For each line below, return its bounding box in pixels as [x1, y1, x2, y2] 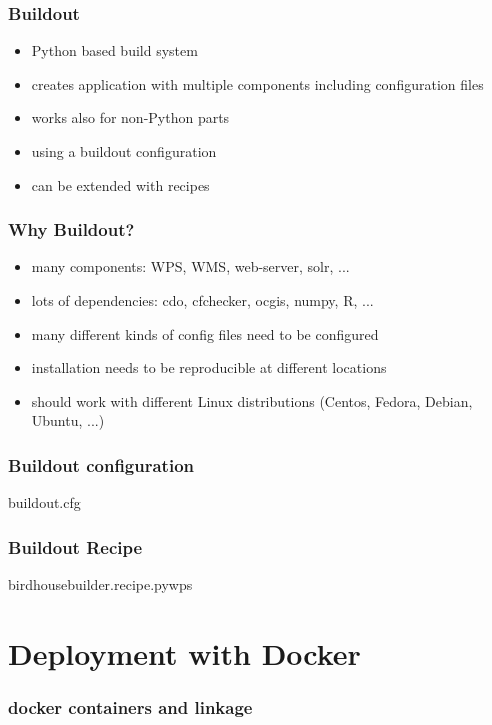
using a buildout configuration [31, 141, 217, 161]
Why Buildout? [8, 217, 135, 242]
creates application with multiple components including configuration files [31, 73, 484, 94]
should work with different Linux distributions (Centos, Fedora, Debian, [31, 390, 473, 411]
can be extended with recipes [31, 174, 210, 195]
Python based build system [31, 40, 198, 61]
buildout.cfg [8, 492, 81, 513]
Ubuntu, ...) [31, 410, 105, 431]
